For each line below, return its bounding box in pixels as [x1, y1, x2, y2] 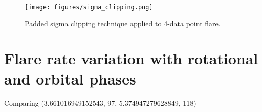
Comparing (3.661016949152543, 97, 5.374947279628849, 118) [4, 97, 196, 108]
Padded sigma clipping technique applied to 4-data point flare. [25, 18, 221, 29]
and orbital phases [4, 68, 136, 89]
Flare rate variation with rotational [4, 48, 258, 69]
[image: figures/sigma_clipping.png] [25, 4, 153, 11]
